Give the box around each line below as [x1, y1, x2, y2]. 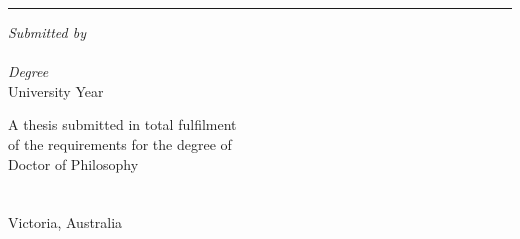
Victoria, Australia [8, 212, 123, 233]
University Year [8, 80, 104, 101]
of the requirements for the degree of [8, 133, 232, 154]
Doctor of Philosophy [8, 153, 139, 174]
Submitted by [8, 22, 87, 42]
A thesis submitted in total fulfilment [8, 114, 237, 135]
